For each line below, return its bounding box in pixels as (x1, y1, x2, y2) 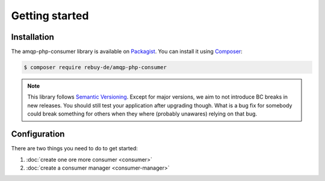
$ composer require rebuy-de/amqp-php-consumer (23, 64, 167, 71)
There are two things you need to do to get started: (11, 145, 138, 152)
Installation (11, 32, 54, 42)
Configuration (11, 129, 65, 140)
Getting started (11, 9, 89, 22)
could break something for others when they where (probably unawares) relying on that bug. (27, 110, 258, 117)
